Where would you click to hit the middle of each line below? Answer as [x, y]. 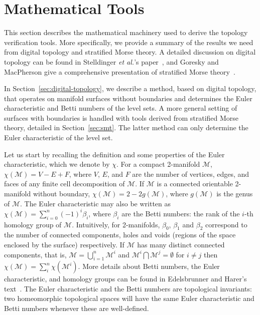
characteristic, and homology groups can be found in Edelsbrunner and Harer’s [125, 279]
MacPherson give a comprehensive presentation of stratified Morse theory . [120, 71]
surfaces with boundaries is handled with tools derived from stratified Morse [121, 117]
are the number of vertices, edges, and [191, 174]
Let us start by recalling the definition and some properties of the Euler [114, 154]
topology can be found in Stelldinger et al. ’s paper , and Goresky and [111, 61]
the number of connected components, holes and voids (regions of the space [120, 235]
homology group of [33, 224]
